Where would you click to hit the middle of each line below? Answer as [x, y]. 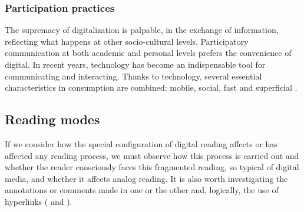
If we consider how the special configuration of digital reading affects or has [141, 143]
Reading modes [52, 119]
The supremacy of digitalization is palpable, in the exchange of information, [142, 30]
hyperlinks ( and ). [39, 201]
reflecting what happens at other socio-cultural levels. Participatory [127, 41]
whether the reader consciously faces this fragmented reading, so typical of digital [152, 167]
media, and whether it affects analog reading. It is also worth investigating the [146, 178]
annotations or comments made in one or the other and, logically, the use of [142, 190]
